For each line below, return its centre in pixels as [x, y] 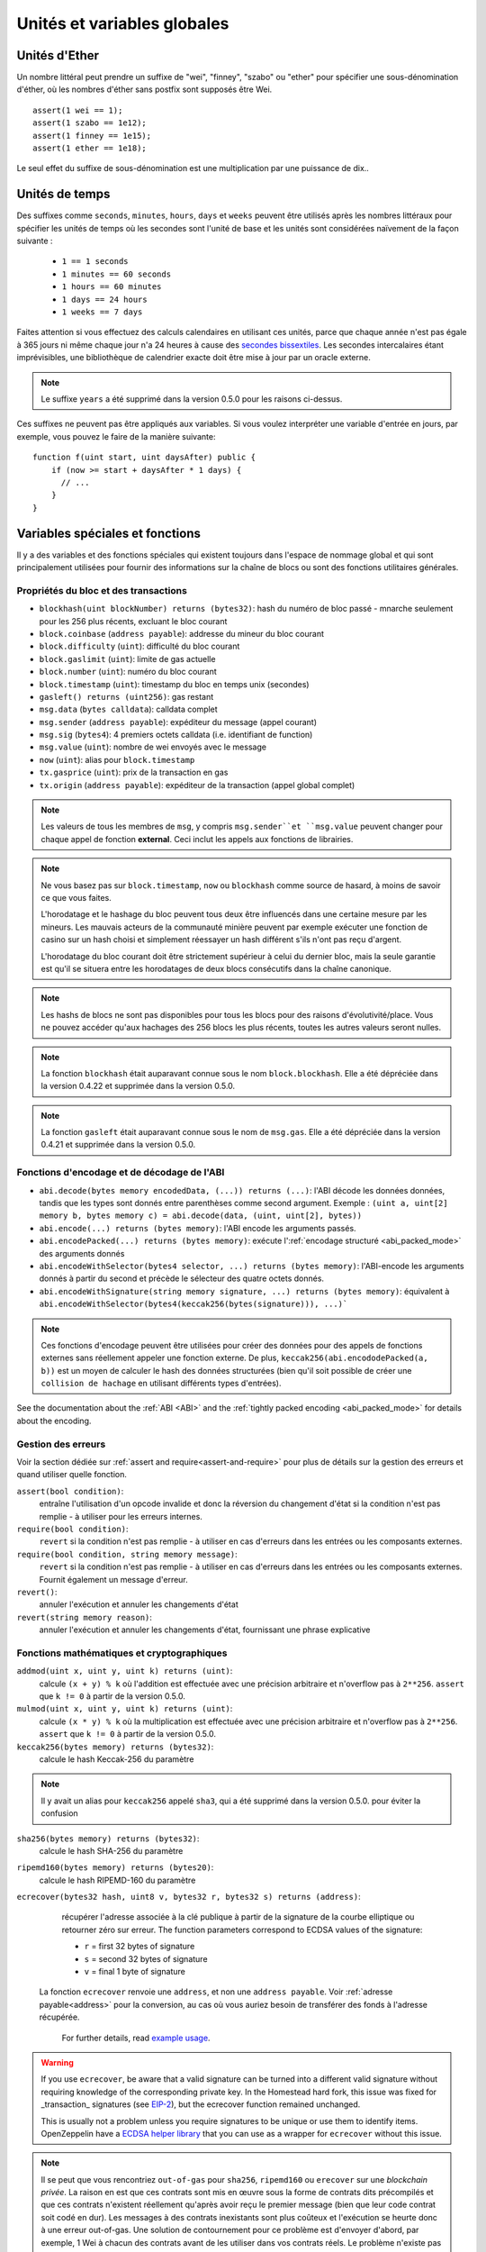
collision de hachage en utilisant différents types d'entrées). [161, 1384]
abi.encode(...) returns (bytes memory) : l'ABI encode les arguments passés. [198, 1228]
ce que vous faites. [76, 897]
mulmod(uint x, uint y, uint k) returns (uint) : [125, 1709]
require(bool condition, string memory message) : [127, 1554]
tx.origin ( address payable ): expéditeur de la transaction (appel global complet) [197, 785]
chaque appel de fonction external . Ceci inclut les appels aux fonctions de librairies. [197, 839]
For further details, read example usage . [136, 2038]
